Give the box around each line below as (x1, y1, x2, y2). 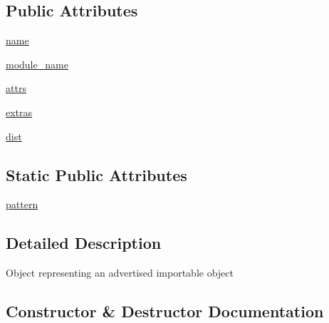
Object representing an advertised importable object (6, 265, 234, 280)
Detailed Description (6, 232, 162, 254)
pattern (6, 197, 38, 212)
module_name (6, 56, 68, 71)
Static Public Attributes (6, 163, 187, 185)
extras (6, 104, 33, 119)
